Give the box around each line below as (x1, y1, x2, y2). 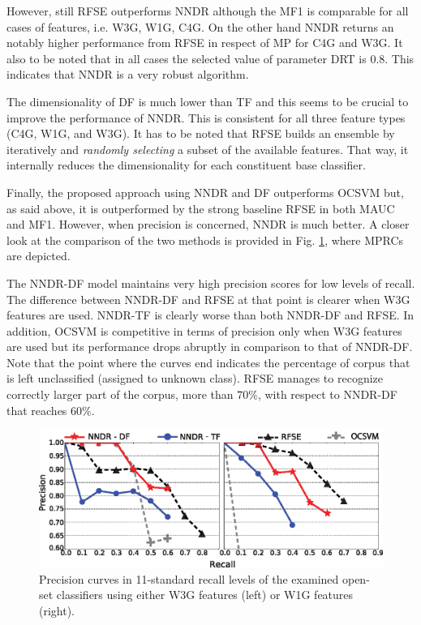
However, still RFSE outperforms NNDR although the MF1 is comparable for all (6, 2, 409, 19)
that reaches (6, 401, 67, 418)
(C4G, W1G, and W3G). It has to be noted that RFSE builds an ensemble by (6, 125, 395, 142)
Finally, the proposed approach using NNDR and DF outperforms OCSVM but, (6, 183, 404, 200)
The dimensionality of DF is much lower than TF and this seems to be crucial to (6, 92, 409, 109)
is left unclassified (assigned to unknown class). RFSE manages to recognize (6, 370, 383, 387)
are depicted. (6, 247, 71, 264)
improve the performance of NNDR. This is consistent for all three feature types (6, 109, 406, 126)
